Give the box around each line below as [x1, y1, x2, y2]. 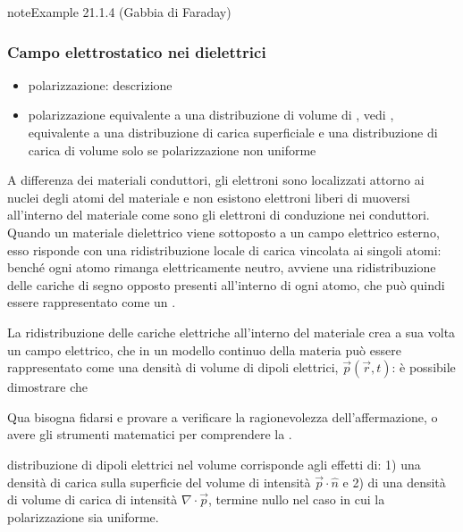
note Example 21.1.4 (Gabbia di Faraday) [7, 3, 231, 21]
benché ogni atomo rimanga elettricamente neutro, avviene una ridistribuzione [7, 258, 436, 277]
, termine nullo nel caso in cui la [207, 490, 385, 509]
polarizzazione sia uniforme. [7, 507, 159, 526]
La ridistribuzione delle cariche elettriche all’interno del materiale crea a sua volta [7, 322, 456, 341]
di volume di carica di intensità [7, 490, 178, 509]
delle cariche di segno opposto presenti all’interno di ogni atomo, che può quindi [7, 275, 445, 294]
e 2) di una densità [342, 472, 446, 491]
